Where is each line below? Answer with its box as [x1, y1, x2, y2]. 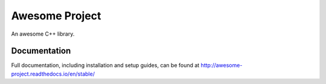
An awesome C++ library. [11, 30, 75, 37]
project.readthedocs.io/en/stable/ [11, 70, 95, 77]
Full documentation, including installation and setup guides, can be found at [11, 62, 200, 69]
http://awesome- [200, 62, 243, 69]
